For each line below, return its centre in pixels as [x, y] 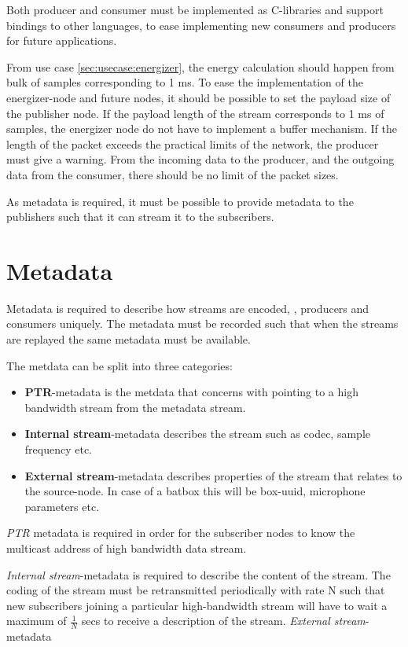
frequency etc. [59, 449]
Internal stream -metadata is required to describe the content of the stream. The [198, 574]
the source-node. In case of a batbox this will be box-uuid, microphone [195, 491]
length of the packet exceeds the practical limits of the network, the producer [193, 143]
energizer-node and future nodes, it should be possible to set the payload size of [198, 97]
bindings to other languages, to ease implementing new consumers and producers [201, 25]
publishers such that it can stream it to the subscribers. [140, 217]
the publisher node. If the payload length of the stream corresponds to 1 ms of [195, 113]
